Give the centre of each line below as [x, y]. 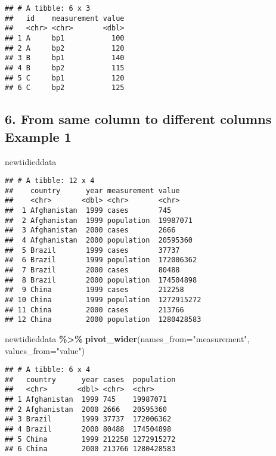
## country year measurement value [92, 190]
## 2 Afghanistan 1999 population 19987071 [99, 220]
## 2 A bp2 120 [65, 48]
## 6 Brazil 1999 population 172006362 [101, 260]
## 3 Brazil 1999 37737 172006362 [88, 419]
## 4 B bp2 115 [65, 68]
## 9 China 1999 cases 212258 [94, 290]
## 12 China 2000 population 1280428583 [103, 320]
